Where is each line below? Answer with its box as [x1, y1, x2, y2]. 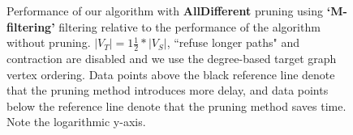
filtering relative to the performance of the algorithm [58, 18, 321, 35]
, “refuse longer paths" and [166, 34, 300, 51]
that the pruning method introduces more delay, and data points [6, 82, 329, 99]
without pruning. [6, 34, 91, 51]
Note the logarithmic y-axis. [6, 113, 146, 130]
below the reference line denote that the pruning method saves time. [6, 97, 347, 114]
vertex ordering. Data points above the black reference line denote [6, 65, 335, 82]
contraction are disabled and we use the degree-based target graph [6, 50, 337, 67]
